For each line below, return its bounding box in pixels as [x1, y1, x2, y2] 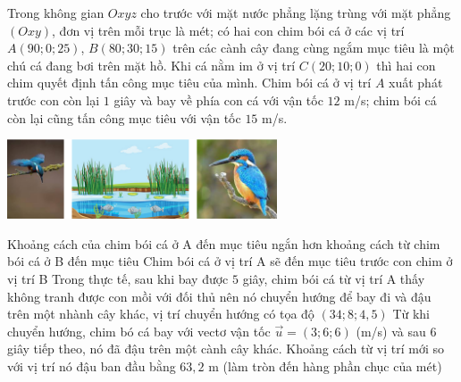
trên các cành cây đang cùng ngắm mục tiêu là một [172, 38, 455, 57]
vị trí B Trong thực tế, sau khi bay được [7, 269, 229, 287]
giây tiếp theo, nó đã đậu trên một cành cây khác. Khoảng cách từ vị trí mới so [7, 339, 444, 358]
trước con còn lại [7, 90, 100, 109]
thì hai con [376, 55, 436, 74]
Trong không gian [7, 4, 105, 21]
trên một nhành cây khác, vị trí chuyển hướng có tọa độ [7, 304, 314, 323]
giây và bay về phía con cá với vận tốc [113, 90, 323, 109]
